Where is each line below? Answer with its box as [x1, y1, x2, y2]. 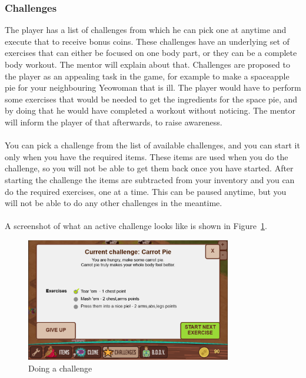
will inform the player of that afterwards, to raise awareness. [5, 115, 222, 128]
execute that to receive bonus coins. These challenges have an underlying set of [5, 35, 290, 47]
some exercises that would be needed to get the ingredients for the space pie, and [5, 92, 298, 105]
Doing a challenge [28, 362, 92, 374]
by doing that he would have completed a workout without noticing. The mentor [5, 104, 295, 117]
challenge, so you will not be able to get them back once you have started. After [5, 162, 294, 174]
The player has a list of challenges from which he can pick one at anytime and [5, 24, 287, 36]
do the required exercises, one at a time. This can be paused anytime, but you [5, 185, 287, 197]
